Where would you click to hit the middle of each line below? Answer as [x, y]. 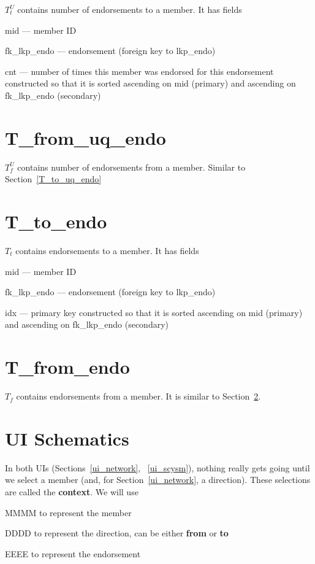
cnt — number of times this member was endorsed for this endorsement [139, 71]
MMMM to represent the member [68, 512]
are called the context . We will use [72, 492]
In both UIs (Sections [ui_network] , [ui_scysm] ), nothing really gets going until [157, 467]
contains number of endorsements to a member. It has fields [130, 9]
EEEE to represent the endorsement [73, 553]
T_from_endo [67, 367]
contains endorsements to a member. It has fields [107, 250]
